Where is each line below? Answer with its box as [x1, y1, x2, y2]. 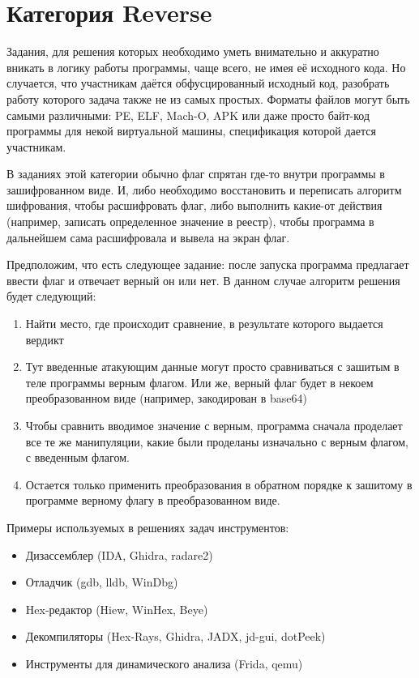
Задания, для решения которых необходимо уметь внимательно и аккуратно [6, 43, 379, 60]
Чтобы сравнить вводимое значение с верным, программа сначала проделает [25, 417, 403, 433]
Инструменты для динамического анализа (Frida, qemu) [25, 655, 303, 672]
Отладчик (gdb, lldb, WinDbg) [25, 574, 178, 591]
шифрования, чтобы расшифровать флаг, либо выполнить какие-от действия [6, 197, 383, 214]
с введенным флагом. [25, 449, 130, 466]
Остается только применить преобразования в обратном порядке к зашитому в [25, 475, 413, 493]
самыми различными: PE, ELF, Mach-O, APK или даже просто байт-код [6, 106, 370, 123]
